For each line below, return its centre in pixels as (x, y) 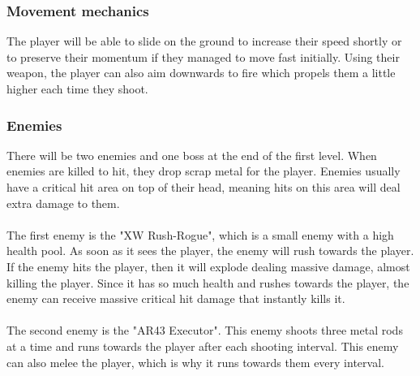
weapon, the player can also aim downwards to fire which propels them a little (201, 73)
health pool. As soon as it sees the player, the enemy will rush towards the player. (210, 251)
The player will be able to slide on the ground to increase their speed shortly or (204, 41)
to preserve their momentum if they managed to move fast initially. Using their (203, 56)
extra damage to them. (63, 203)
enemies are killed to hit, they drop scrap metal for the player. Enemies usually (204, 171)
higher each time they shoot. (77, 89)
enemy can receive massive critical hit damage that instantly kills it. (176, 298)
